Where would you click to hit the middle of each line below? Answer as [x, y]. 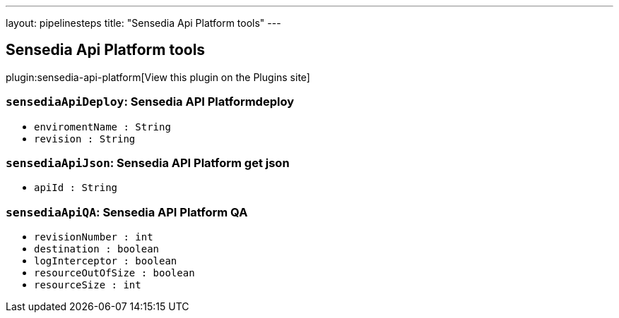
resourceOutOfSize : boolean [114, 273]
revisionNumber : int [94, 237]
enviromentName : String [102, 127]
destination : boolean [97, 249]
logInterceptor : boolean [106, 261]
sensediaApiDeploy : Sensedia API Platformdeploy [150, 102]
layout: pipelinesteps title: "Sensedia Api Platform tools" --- [143, 23]
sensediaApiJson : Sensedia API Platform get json [148, 163]
